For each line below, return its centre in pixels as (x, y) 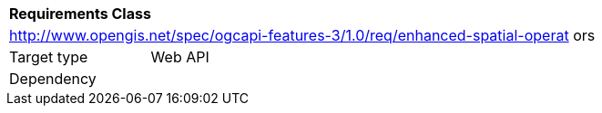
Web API (180, 57)
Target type (49, 57)
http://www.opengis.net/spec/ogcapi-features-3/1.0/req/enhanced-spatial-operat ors (302, 35)
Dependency (53, 79)
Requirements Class (80, 14)
